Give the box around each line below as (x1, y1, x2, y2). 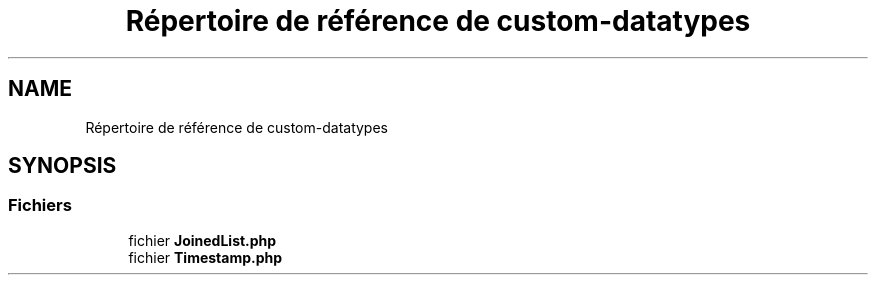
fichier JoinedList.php (128, 231, 277, 249)
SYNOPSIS (8, 153, 117, 179)
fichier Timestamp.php (128, 248, 283, 266)
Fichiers (8, 195, 72, 216)
